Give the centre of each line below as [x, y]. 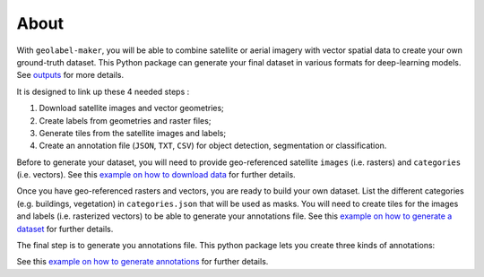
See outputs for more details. [70, 75]
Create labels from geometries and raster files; [125, 120]
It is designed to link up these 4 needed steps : [103, 91]
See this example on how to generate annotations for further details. [143, 262]
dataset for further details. [65, 229]
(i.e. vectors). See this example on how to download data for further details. [156, 175]
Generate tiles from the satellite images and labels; [133, 133]
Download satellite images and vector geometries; [131, 108]
